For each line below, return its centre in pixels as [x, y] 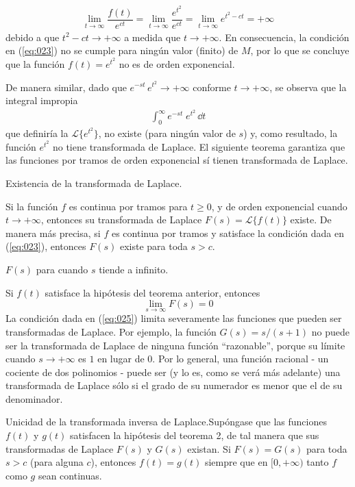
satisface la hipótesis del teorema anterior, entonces [152, 292]
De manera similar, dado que [66, 87]
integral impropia [42, 100]
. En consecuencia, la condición [284, 37]
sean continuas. [70, 475]
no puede [330, 331]
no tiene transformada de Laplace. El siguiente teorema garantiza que [199, 146]
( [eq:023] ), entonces [46, 246]
